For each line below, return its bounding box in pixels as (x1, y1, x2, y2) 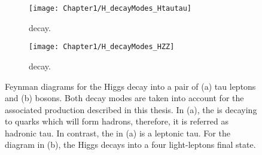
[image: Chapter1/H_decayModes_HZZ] (29, 42, 175, 51)
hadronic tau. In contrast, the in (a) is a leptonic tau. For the (5, 126, 230, 139)
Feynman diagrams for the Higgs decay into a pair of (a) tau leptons (5, 80, 256, 92)
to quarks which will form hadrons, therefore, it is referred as (5, 115, 229, 127)
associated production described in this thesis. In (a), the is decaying (5, 103, 257, 116)
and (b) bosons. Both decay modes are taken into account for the (5, 92, 244, 104)
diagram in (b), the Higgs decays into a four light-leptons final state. (5, 138, 256, 151)
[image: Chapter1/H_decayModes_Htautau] (29, 4, 192, 13)
